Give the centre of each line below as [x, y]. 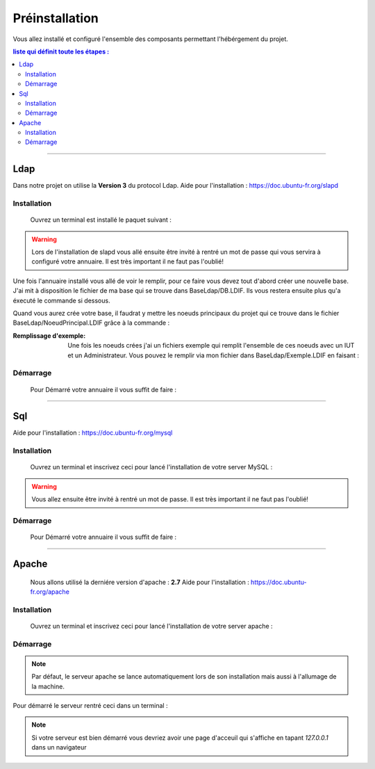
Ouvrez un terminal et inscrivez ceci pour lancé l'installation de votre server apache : [152, 626]
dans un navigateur [59, 747]
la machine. [48, 686]
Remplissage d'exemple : [49, 335]
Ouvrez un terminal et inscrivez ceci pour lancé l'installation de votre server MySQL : [151, 467]
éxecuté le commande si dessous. [61, 300]
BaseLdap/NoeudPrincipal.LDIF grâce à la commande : [91, 323]
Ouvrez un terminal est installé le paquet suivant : [101, 220]
